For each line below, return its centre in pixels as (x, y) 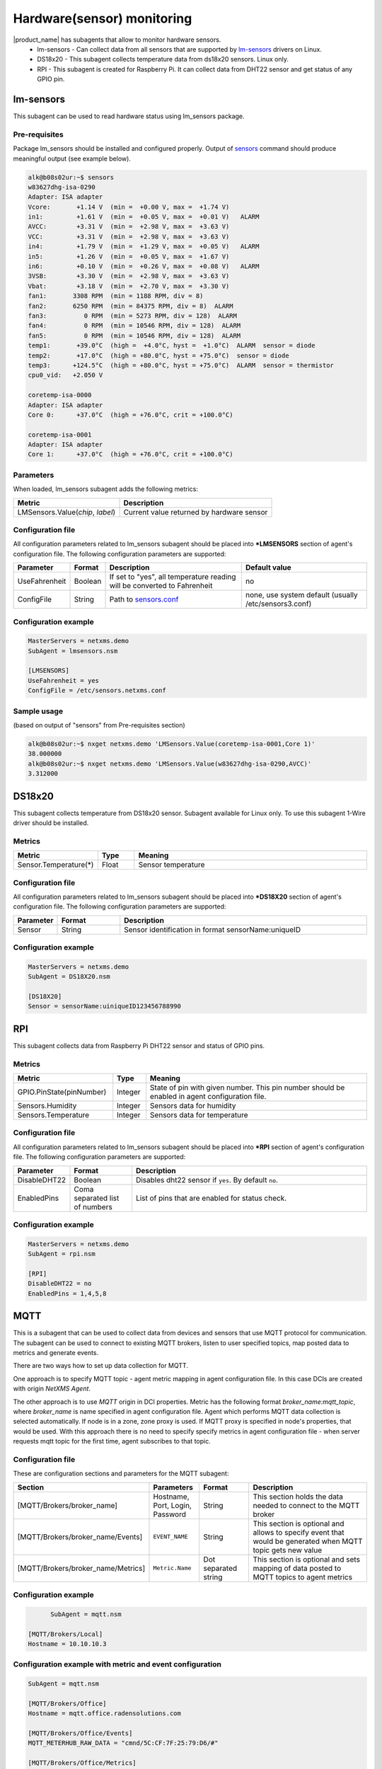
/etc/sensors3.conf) (278, 604)
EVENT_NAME (170, 1537)
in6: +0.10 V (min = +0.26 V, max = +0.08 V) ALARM (144, 266)
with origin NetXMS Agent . (52, 1389)
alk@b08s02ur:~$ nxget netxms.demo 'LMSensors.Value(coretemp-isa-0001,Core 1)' (172, 744)
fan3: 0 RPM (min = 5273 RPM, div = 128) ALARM (132, 316)
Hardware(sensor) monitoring (103, 18)
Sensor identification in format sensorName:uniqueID (212, 929)
